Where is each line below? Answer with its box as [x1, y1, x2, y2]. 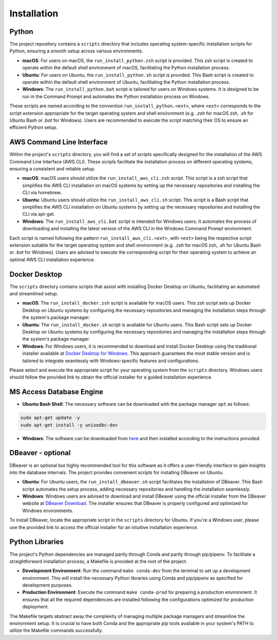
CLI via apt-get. [22, 211, 55, 217]
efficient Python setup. [9, 124, 58, 130]
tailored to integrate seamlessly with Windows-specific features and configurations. [22, 357, 200, 364]
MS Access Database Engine [9, 388, 104, 397]
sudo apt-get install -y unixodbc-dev [20, 422, 118, 428]
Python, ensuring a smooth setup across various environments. [9, 48, 144, 54]
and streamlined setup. [9, 291, 58, 297]
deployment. [22, 604, 49, 610]
